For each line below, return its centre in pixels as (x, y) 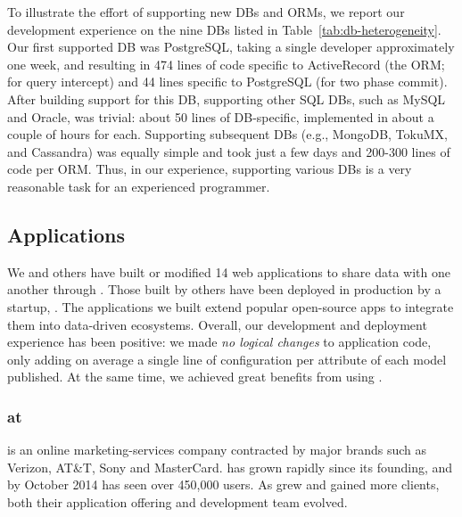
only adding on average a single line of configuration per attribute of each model (227, 359)
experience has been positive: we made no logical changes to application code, (219, 342)
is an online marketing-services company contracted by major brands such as (217, 450)
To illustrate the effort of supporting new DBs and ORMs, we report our (206, 12)
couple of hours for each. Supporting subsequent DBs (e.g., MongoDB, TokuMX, (227, 134)
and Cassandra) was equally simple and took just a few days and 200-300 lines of (229, 151)
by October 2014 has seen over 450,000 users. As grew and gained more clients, (223, 484)
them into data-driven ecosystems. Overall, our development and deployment (217, 324)
